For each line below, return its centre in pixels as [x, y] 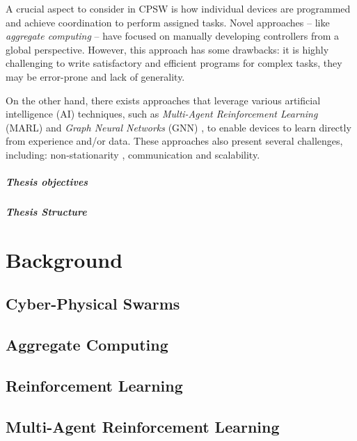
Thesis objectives [47, 182]
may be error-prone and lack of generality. [95, 76]
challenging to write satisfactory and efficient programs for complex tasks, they [174, 63]
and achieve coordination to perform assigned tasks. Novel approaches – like [168, 22]
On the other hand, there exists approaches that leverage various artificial [163, 100]
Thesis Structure [46, 212]
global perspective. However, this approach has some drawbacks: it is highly [167, 49]
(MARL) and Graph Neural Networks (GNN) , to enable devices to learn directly [178, 127]
